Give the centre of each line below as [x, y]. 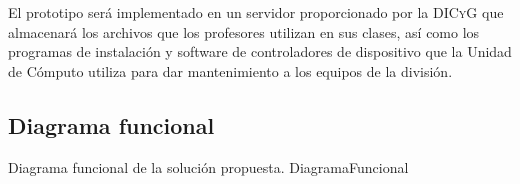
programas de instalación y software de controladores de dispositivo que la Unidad [260, 51]
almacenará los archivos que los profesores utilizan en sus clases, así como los [244, 31]
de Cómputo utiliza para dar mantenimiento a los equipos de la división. [230, 70]
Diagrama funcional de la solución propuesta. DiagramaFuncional [208, 166]
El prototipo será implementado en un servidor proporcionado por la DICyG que [256, 12]
